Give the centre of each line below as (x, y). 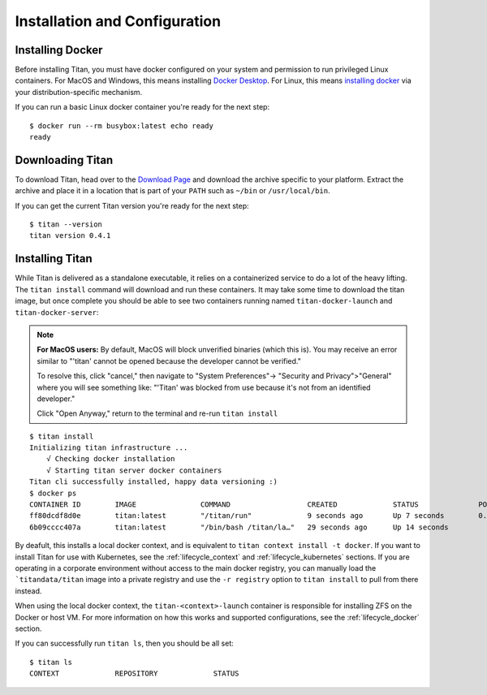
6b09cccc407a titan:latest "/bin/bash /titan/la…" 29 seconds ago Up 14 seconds (239, 527)
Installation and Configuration (118, 21)
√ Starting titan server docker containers (134, 470)
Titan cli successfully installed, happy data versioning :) (153, 482)
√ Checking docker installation (110, 459)
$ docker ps (53, 493)
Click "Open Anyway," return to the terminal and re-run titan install (157, 413)
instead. (28, 591)
